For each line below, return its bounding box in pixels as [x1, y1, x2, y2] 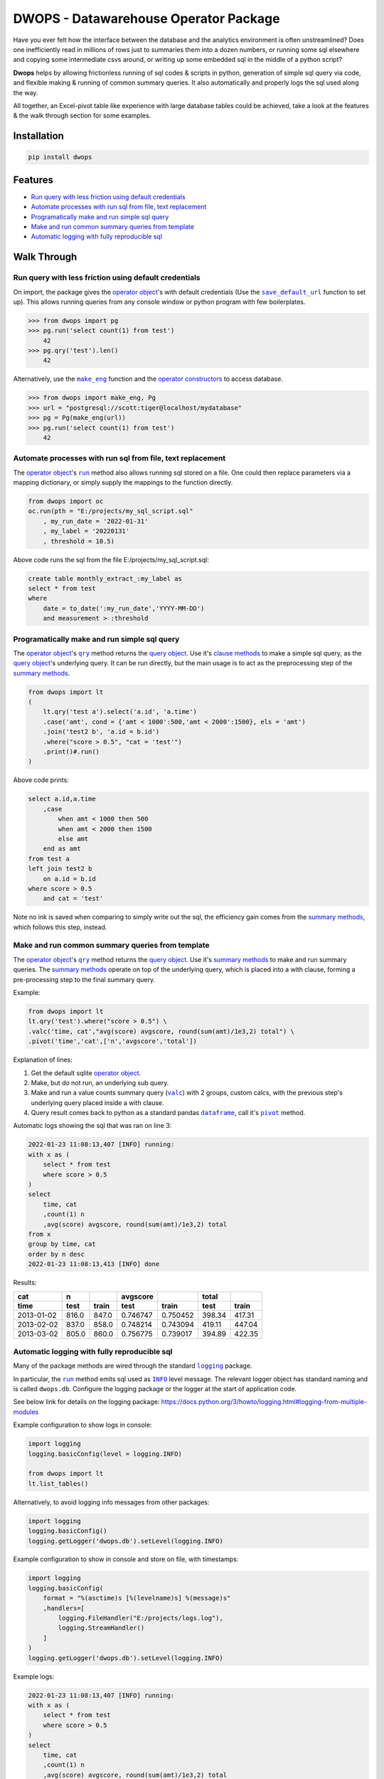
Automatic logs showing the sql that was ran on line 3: [13, 1121, 172, 1130]
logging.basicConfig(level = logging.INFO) [28, 1450, 183, 1458]
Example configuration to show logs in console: [13, 1420, 152, 1430]
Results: [13, 1278, 37, 1287]
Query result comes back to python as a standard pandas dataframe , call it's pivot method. [31, 1109, 306, 1117]
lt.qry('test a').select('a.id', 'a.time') [43, 708, 197, 716]
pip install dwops [28, 153, 92, 162]
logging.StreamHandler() [58, 1624, 145, 1632]
